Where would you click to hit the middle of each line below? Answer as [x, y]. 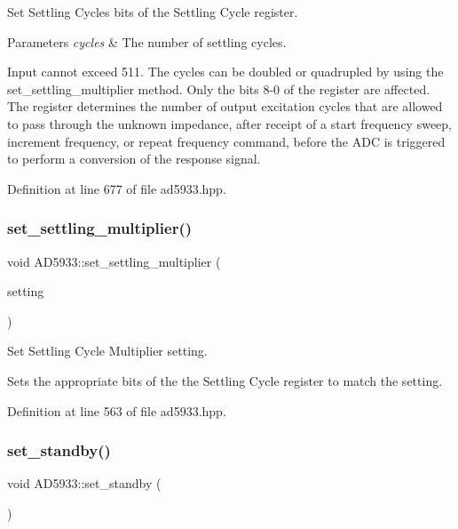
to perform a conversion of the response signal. [134, 159]
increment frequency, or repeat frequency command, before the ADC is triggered [226, 141]
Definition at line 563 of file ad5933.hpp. [117, 410]
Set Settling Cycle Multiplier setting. [107, 351]
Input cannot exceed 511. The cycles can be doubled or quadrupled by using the [225, 72]
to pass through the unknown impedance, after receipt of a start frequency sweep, [230, 123]
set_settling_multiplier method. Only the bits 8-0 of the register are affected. [219, 88]
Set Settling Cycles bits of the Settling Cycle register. [153, 12]
